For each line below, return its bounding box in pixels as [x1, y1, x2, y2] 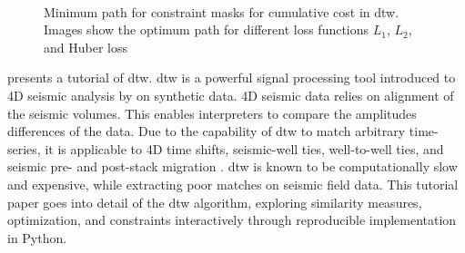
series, [7, 139, 41, 158]
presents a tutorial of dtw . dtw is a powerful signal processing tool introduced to [7, 68, 456, 87]
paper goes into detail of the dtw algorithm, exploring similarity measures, [7, 192, 422, 211]
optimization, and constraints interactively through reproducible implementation [7, 210, 457, 229]
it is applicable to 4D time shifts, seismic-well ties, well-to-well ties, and [45, 139, 444, 158]
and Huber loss [44, 37, 127, 56]
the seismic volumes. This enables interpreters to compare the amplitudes [7, 103, 417, 122]
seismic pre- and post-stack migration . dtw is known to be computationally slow [7, 157, 458, 176]
